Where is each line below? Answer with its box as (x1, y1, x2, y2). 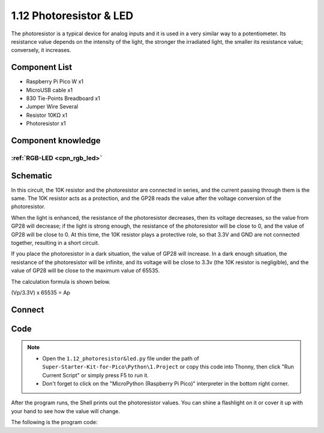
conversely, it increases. (11, 47, 71, 54)
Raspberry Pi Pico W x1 (26, 78, 84, 85)
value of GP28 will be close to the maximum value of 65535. (11, 267, 160, 274)
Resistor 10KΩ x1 (26, 111, 68, 119)
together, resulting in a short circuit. (11, 240, 100, 247)
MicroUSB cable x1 (26, 86, 73, 93)
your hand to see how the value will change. (11, 407, 120, 414)
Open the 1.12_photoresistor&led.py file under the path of (42, 355, 199, 362)
